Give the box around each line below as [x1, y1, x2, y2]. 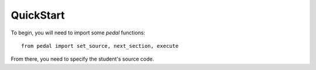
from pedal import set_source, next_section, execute [21, 43, 178, 49]
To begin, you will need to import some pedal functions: [11, 29, 146, 36]
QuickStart [11, 9, 65, 22]
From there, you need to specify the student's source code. [11, 55, 154, 62]
